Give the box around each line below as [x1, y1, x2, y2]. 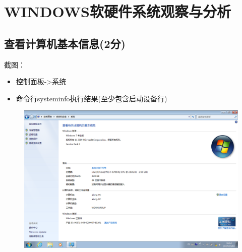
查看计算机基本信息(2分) [4, 35, 126, 51]
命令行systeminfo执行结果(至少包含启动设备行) [16, 93, 167, 103]
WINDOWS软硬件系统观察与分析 [4, 1, 231, 22]
